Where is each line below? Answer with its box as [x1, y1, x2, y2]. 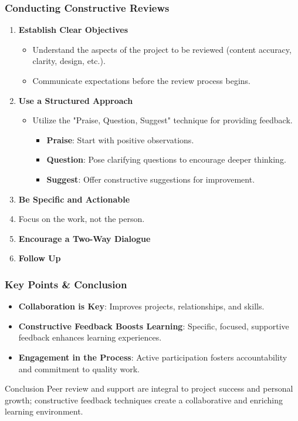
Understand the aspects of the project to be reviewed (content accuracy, [32, 43, 292, 55]
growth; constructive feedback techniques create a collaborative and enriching [5, 393, 283, 406]
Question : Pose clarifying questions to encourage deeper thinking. [46, 153, 286, 166]
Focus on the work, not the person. [18, 213, 145, 225]
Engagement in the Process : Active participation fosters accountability [18, 351, 287, 363]
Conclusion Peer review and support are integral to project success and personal [5, 382, 293, 395]
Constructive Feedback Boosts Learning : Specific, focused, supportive [18, 319, 289, 332]
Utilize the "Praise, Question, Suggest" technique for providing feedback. [32, 114, 293, 126]
